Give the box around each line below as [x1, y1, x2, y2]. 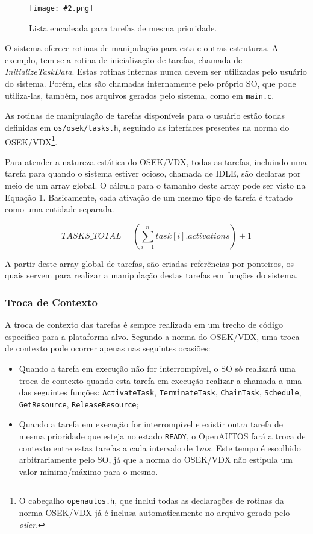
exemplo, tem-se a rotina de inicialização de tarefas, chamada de [5, 53, 243, 66]
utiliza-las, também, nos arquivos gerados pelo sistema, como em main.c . [5, 89, 274, 101]
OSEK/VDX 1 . [5, 133, 58, 148]
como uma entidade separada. [5, 203, 114, 215]
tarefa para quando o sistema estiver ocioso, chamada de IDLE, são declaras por [5, 167, 301, 180]
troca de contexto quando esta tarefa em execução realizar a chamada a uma [19, 374, 302, 386]
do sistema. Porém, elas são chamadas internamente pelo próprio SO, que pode [5, 77, 296, 90]
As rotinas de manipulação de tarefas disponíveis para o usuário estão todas [5, 109, 285, 122]
